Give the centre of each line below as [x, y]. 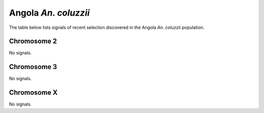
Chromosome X [33, 93]
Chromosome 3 [33, 67]
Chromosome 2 [33, 41]
